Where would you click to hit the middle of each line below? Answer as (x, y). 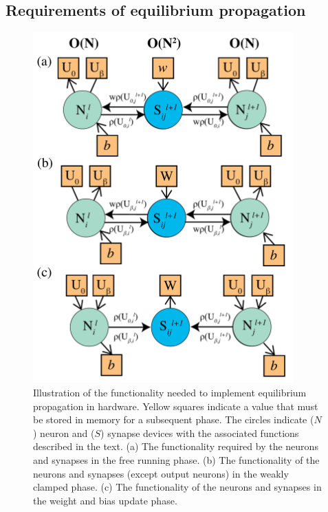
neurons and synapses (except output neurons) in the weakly (161, 473)
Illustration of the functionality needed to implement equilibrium (170, 393)
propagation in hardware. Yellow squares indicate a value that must (176, 406)
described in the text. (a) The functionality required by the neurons (176, 446)
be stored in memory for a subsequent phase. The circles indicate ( (174, 419)
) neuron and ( (64, 433)
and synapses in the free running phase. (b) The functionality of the (176, 459)
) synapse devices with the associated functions (200, 433)
